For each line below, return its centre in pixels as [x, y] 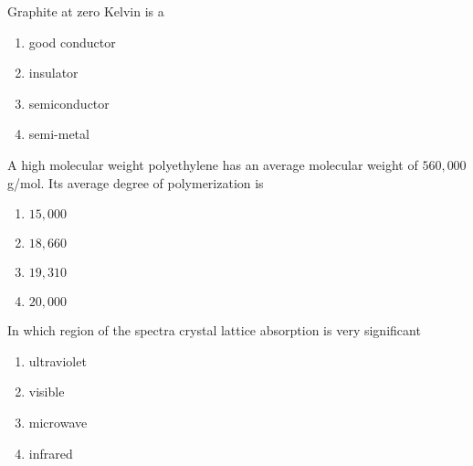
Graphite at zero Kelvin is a [86, 11]
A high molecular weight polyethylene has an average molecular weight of [213, 164]
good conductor [72, 42]
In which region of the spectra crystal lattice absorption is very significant [214, 330]
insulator [53, 73]
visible [47, 392]
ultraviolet [58, 360]
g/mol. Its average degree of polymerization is [136, 182]
